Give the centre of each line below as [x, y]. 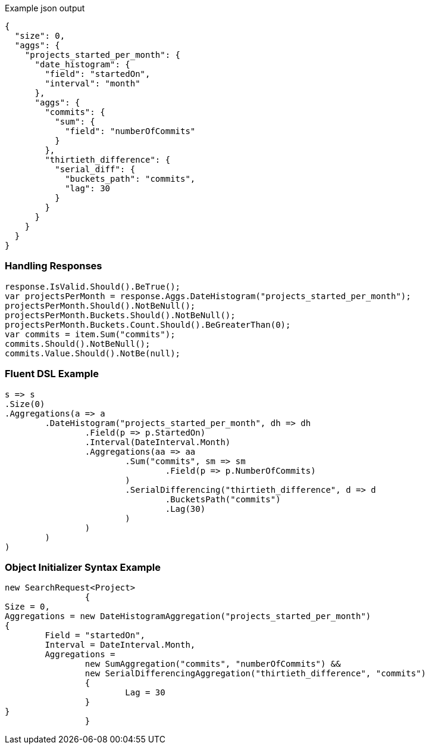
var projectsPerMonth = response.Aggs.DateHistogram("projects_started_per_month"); [208, 296]
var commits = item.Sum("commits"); [90, 334]
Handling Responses [54, 266]
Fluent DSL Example [52, 374]
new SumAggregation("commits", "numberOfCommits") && [213, 664]
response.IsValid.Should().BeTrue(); [93, 286]
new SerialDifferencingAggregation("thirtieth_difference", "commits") [256, 674]
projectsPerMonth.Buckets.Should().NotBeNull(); [120, 315]
